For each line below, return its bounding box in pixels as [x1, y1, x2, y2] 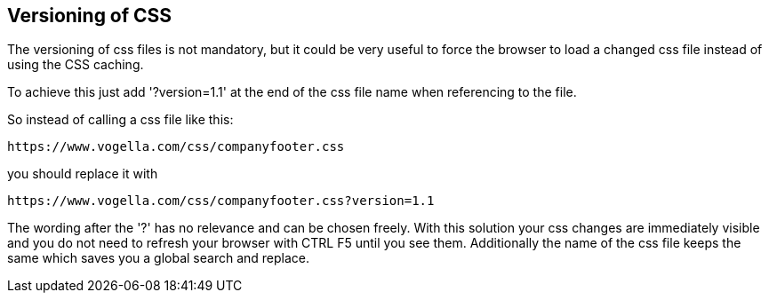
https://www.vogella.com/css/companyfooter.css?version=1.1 [7, 193, 435, 209]
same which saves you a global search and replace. [7, 250, 310, 266]
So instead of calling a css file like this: [7, 112, 234, 128]
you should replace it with [7, 166, 158, 182]
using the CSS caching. [7, 57, 144, 73]
